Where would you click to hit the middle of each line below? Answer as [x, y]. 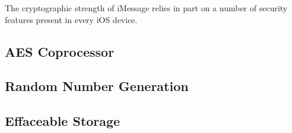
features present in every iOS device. [71, 19]
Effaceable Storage [63, 121]
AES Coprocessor [60, 51]
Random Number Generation [97, 86]
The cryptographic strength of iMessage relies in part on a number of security [146, 8]
